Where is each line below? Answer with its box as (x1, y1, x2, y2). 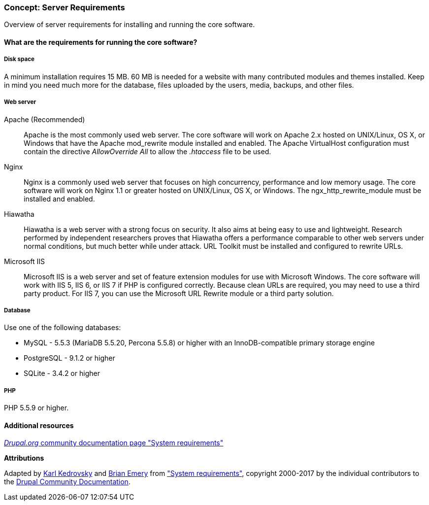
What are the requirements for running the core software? (4, 37, 198, 46)
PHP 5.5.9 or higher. (4, 404, 69, 412)
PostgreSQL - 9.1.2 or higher (24, 354, 115, 363)
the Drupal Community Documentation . (4, 477, 131, 486)
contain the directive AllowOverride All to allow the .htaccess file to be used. (24, 147, 271, 156)
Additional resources (4, 421, 74, 430)
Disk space (4, 56, 34, 63)
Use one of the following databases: (4, 323, 121, 332)
